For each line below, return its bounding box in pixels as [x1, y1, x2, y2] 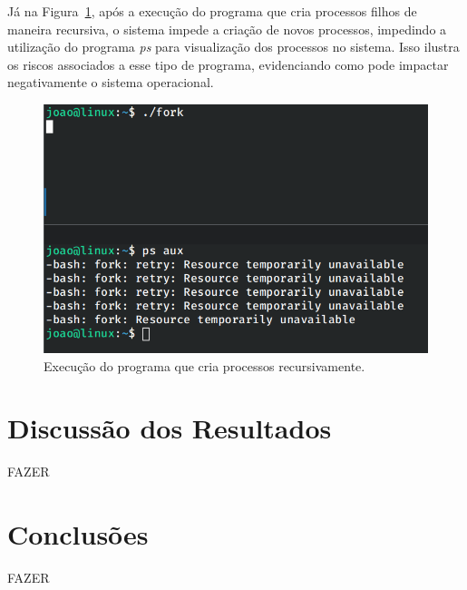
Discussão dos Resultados [7, 409, 332, 447]
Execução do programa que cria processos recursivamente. [44, 356, 365, 375]
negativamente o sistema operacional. [7, 73, 214, 92]
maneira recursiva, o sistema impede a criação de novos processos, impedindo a [7, 19, 447, 38]
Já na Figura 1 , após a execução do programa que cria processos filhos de [7, 2, 417, 20]
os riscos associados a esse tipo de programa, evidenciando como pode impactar [7, 54, 449, 74]
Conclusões [7, 516, 149, 553]
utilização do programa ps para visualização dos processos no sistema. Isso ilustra [7, 37, 460, 56]
